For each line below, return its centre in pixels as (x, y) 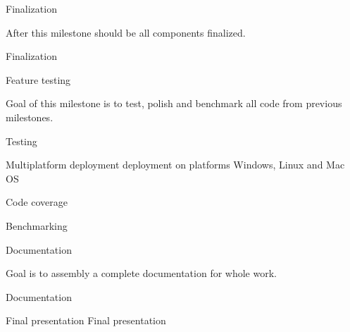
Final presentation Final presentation (86, 320)
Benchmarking (37, 225)
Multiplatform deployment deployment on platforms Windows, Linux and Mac (175, 165)
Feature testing (38, 79)
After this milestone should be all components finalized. (126, 32)
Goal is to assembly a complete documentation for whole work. (141, 273)
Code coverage (37, 202)
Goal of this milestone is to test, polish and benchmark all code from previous (174, 103)
